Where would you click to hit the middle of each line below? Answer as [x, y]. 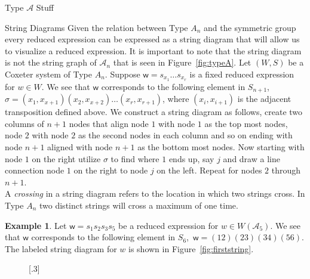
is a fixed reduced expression [242, 74]
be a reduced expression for [168, 225]
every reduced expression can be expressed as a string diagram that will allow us [152, 39]
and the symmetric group [250, 27]
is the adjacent [264, 99]
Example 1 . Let [36, 225]
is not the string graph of [51, 62]
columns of [24, 123]
